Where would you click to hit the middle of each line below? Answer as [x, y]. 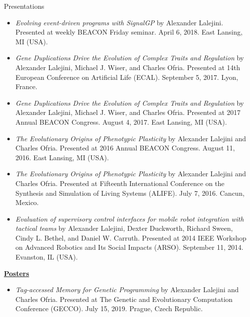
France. [26, 86]
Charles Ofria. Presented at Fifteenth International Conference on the [120, 183]
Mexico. [27, 202]
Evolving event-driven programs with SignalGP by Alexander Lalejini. [119, 22]
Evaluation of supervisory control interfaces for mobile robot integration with [130, 218]
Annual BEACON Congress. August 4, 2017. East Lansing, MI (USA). [121, 121]
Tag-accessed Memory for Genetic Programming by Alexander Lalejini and [127, 289]
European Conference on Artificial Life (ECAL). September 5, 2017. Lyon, [127, 77]
